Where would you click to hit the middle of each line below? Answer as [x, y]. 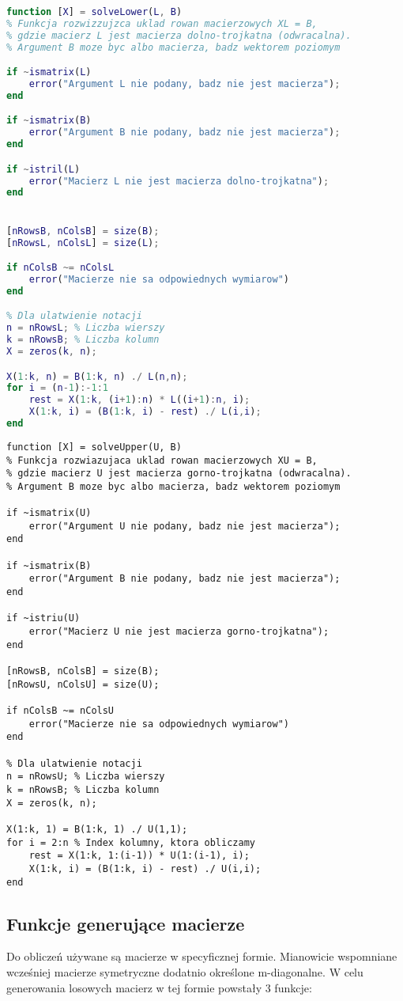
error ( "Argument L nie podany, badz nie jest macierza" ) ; [185, 84]
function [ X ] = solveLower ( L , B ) [94, 12]
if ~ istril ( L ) [43, 169]
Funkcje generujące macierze [126, 923]
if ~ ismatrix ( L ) [49, 72]
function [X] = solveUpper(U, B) [94, 447]
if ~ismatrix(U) [49, 513]
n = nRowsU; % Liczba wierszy [86, 777]
